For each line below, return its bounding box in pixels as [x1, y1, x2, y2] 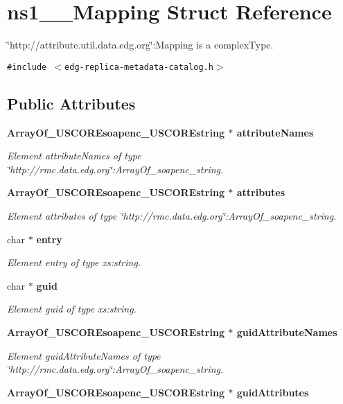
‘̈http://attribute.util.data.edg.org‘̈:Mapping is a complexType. [7, 37, 274, 52]
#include [7, 62, 47, 72]
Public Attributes [7, 92, 136, 114]
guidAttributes [236, 385, 309, 399]
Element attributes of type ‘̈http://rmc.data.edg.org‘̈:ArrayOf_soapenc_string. [7, 208, 337, 222]
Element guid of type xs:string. [7, 301, 137, 316]
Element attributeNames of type [7, 148, 141, 163]
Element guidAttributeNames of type [7, 348, 161, 362]
